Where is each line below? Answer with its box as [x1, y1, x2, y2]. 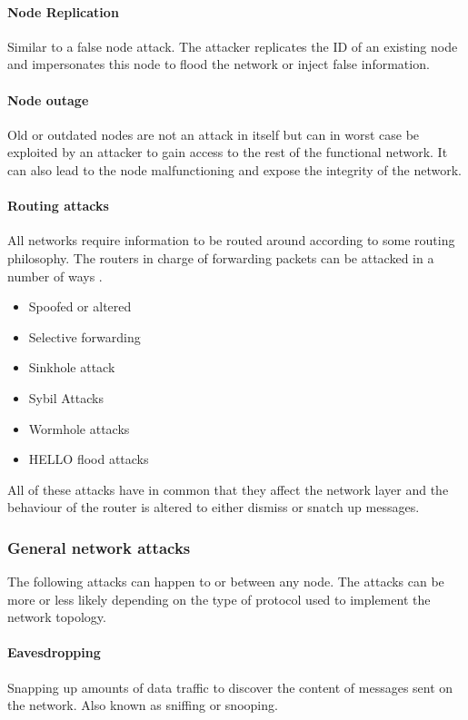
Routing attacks [7, 196, 109, 215]
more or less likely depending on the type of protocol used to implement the [7, 589, 431, 608]
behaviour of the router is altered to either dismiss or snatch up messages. [7, 498, 420, 517]
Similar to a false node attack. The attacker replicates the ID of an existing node [7, 36, 458, 55]
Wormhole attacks [28, 419, 130, 438]
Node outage [7, 90, 89, 109]
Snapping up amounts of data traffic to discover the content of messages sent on [7, 677, 453, 696]
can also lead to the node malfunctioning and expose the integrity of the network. [7, 160, 462, 179]
